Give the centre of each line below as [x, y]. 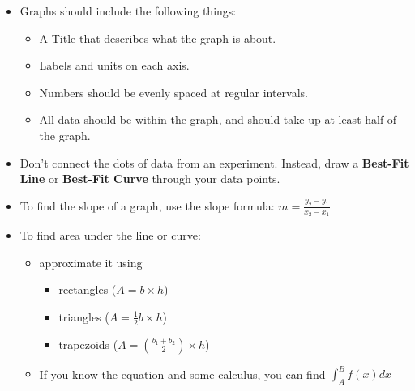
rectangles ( [88, 289]
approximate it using [91, 262]
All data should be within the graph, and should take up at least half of [218, 119]
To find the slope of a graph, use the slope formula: [147, 205]
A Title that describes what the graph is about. [158, 38]
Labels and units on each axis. [114, 65]
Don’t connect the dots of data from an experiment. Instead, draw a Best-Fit [214, 162]
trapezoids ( [88, 344]
